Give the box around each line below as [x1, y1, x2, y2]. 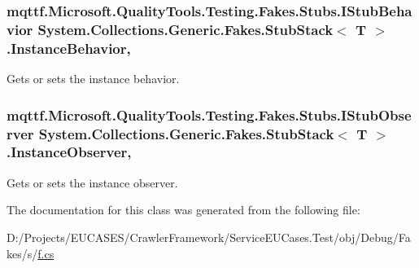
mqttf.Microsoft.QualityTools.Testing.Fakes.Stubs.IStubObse [7, 104, 412, 125]
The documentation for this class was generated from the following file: [7, 201, 360, 218]
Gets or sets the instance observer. [7, 174, 178, 191]
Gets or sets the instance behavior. [7, 70, 180, 87]
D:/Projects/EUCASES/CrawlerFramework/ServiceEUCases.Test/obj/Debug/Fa [7, 228, 411, 245]
